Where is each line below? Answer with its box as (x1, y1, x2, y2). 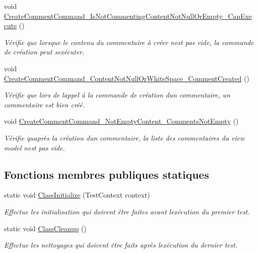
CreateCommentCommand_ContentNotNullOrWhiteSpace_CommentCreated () (4, 73, 250, 83)
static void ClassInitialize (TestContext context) (4, 190, 150, 200)
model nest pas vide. (4, 142, 65, 152)
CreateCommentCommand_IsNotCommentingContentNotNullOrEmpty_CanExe (4, 10, 252, 21)
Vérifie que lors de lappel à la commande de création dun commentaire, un (4, 90, 230, 100)
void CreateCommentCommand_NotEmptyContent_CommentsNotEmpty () (4, 116, 239, 126)
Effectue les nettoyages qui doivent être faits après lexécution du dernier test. (4, 240, 238, 250)
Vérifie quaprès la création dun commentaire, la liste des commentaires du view (4, 132, 245, 143)
